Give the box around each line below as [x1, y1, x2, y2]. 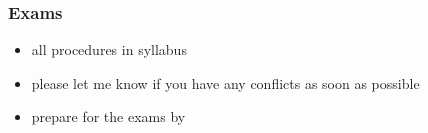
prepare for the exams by [31, 106, 186, 127]
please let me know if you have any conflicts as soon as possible [31, 72, 420, 93]
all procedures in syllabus [31, 39, 187, 60]
